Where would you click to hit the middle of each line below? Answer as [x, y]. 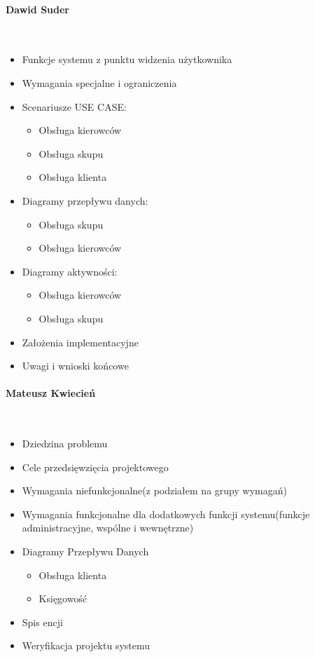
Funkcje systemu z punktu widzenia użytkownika [127, 59]
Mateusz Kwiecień [51, 393]
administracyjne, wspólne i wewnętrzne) [108, 528]
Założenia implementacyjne [80, 342]
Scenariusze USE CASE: [74, 106]
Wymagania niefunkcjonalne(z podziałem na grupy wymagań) [154, 490]
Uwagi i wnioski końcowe [75, 366]
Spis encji [42, 622]
